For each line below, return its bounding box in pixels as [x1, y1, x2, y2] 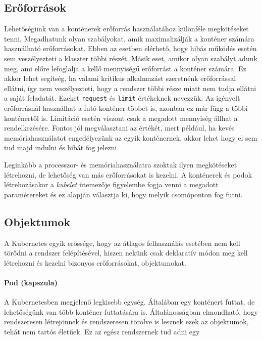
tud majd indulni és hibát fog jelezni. [4, 142, 119, 153]
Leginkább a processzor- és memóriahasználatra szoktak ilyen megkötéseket [4, 159, 237, 169]
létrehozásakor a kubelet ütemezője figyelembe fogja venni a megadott [4, 179, 219, 190]
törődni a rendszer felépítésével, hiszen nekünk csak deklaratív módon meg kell [4, 247, 248, 258]
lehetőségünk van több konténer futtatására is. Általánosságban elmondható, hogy [4, 306, 258, 317]
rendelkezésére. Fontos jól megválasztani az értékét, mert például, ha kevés [4, 122, 235, 133]
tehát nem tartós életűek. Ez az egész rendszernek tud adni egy [4, 326, 200, 336]
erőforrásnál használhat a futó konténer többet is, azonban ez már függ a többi [4, 103, 248, 113]
